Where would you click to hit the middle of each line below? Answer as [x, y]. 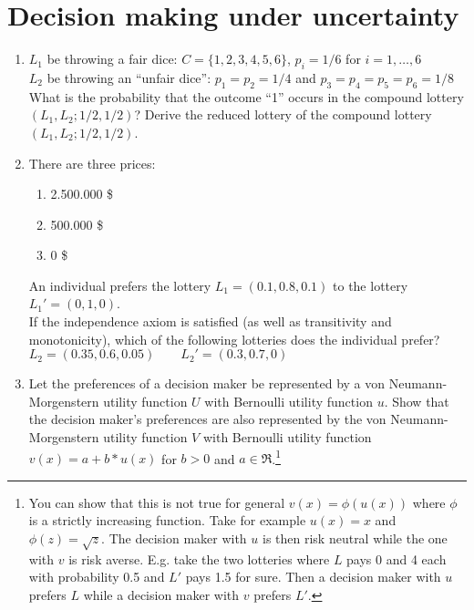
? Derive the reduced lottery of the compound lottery [283, 114]
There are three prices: [92, 163]
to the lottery [371, 285]
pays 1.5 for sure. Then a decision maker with [313, 577]
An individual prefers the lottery [120, 285]
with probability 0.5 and [97, 577]
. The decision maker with [174, 538]
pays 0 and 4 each [397, 558]
